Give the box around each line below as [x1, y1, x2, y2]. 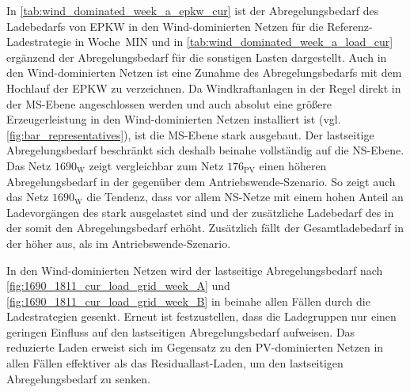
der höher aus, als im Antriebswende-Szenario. [6, 234, 231, 251]
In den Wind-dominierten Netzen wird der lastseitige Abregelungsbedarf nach [6, 261, 383, 278]
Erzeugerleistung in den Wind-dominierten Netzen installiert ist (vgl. [6, 111, 341, 127]
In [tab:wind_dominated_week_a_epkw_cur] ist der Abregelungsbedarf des [6, 2, 379, 18]
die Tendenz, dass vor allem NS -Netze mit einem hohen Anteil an [86, 188, 404, 205]
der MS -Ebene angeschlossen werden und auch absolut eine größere [6, 95, 332, 112]
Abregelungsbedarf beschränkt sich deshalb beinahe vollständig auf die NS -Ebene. [6, 142, 404, 158]
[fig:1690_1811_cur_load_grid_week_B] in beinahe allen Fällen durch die [6, 292, 370, 309]
